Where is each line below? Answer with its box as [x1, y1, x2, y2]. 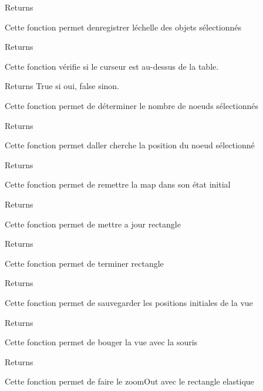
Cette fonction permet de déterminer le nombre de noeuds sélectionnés [5, 99, 259, 111]
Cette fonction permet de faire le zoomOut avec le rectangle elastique [5, 375, 254, 387]
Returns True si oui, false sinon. [5, 80, 120, 92]
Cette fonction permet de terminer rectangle [5, 257, 164, 269]
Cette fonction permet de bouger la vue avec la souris [5, 336, 198, 348]
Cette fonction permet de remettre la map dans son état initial [5, 178, 231, 191]
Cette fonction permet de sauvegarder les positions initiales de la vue [5, 296, 253, 308]
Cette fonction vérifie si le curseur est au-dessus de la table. [5, 60, 219, 72]
